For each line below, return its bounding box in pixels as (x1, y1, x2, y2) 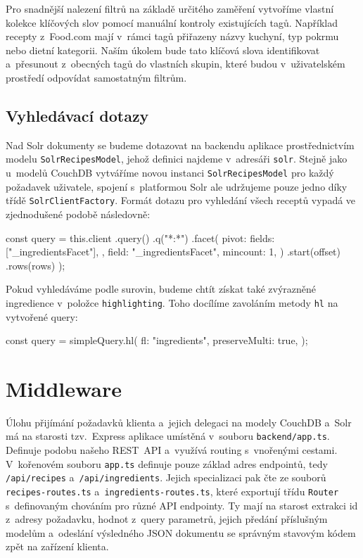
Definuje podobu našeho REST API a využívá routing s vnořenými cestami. (6, 443, 338, 457)
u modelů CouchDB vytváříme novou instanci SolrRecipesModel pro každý (6, 165, 334, 180)
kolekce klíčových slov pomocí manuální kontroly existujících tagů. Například (6, 15, 338, 30)
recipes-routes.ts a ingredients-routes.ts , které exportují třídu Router (6, 484, 339, 499)
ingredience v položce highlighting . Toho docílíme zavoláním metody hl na (6, 295, 338, 310)
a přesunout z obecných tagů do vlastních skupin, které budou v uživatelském (6, 56, 345, 71)
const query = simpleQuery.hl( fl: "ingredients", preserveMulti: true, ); (6, 333, 308, 348)
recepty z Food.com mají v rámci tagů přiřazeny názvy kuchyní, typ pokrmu (6, 29, 339, 44)
